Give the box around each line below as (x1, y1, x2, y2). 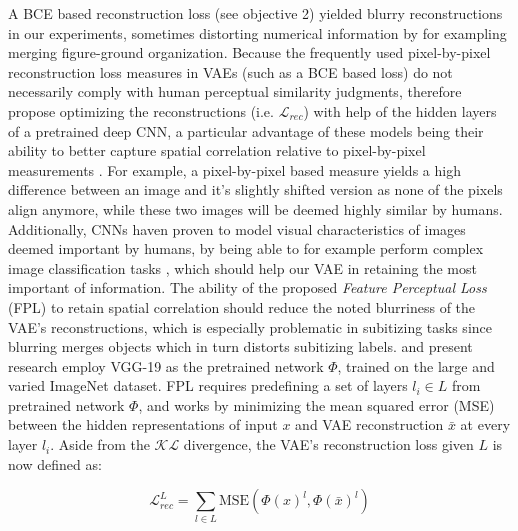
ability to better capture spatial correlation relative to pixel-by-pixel (8, 140, 426, 161)
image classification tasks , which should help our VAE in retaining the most (8, 257, 477, 278)
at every (460, 414, 511, 435)
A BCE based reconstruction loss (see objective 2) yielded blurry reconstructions (8, 3, 503, 23)
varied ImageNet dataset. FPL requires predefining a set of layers (8, 375, 408, 396)
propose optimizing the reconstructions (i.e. (8, 100, 274, 121)
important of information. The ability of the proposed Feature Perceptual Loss (8, 277, 487, 298)
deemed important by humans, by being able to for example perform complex (8, 238, 484, 259)
